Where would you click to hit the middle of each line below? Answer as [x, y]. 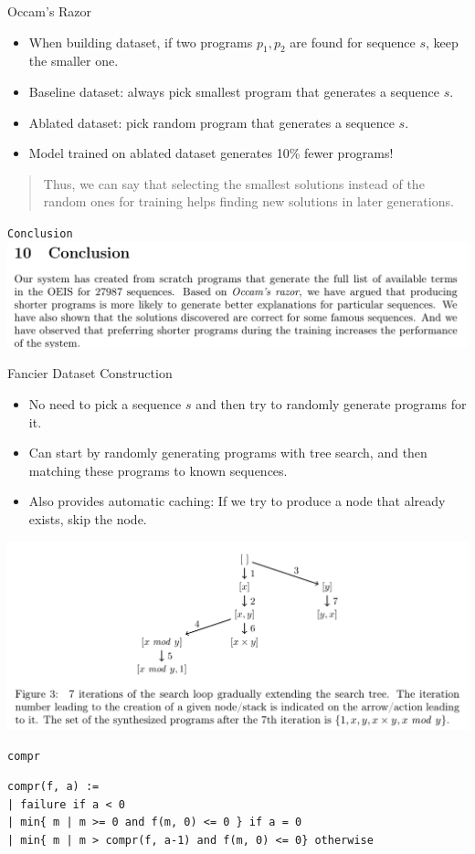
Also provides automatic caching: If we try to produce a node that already [237, 501]
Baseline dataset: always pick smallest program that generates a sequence [234, 91]
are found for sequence [353, 42]
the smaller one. [74, 61]
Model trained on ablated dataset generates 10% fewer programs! [211, 153]
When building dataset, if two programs [141, 42]
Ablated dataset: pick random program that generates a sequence [211, 122]
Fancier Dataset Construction [90, 373]
